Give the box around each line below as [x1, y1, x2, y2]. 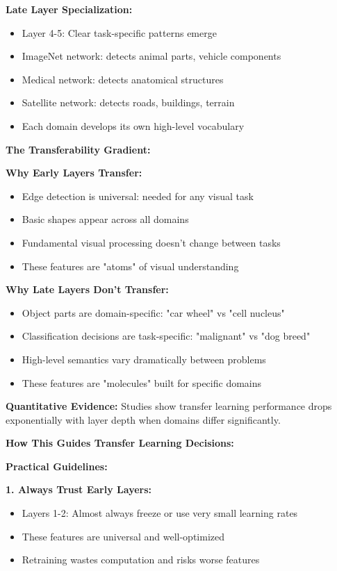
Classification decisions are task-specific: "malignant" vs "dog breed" [22, 329, 311, 343]
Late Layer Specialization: [6, 2, 133, 16]
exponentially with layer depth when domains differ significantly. [6, 412, 281, 427]
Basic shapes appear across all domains [22, 212, 189, 226]
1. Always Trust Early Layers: [6, 482, 152, 497]
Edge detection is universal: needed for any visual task [22, 188, 254, 203]
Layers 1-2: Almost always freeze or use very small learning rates [22, 506, 298, 520]
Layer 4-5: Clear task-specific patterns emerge [22, 25, 217, 40]
